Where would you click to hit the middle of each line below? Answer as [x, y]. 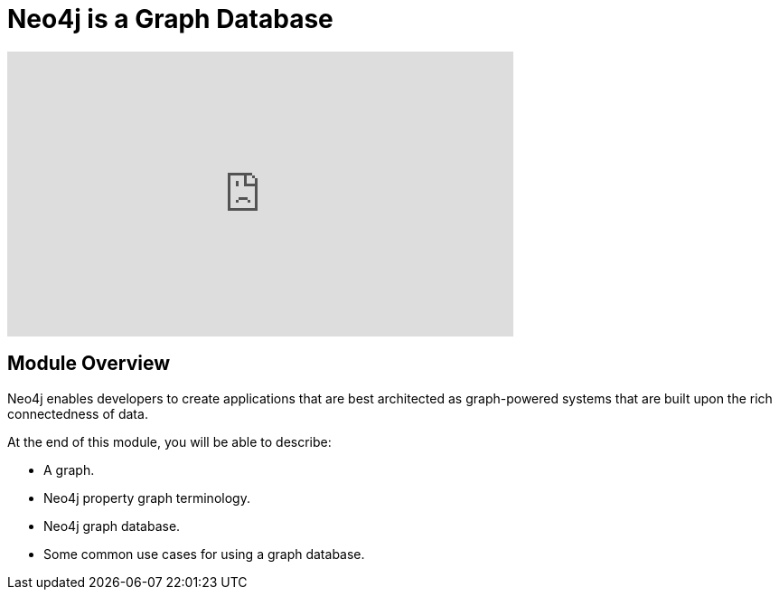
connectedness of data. [78, 413]
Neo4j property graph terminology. [147, 497]
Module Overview [89, 364]
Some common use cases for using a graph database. [204, 554]
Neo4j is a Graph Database [170, 19]
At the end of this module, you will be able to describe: [169, 441]
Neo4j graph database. [112, 526]
